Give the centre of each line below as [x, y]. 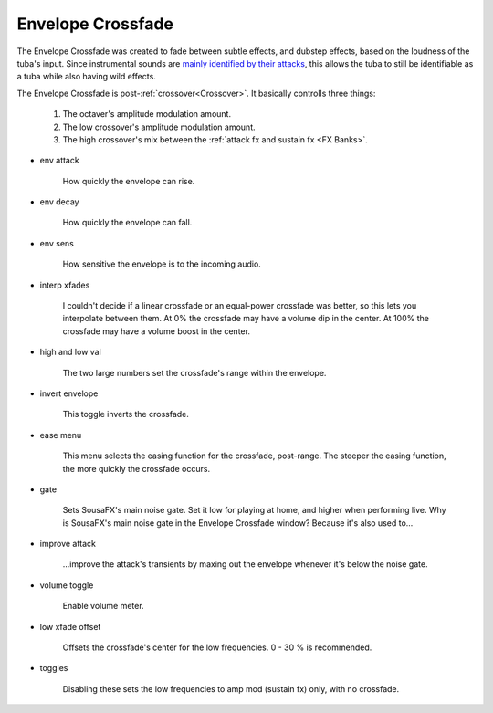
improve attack [68, 544]
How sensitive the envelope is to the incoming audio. [162, 264]
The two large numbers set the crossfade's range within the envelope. [194, 372]
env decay [59, 202]
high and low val [71, 352]
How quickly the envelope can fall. [127, 223]
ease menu [61, 435]
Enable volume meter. [104, 606]
